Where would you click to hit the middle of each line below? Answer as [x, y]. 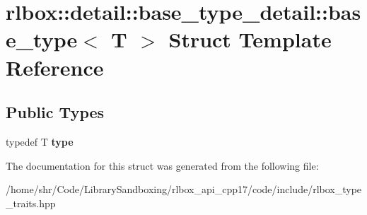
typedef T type [40, 141]
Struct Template [250, 39]
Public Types [55, 112]
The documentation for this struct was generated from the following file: [162, 165]
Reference [55, 67]
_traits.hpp [31, 203]
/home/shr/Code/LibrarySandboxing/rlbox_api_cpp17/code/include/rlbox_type [184, 189]
